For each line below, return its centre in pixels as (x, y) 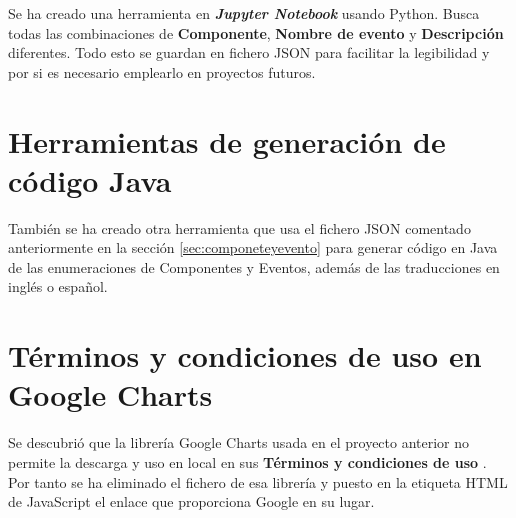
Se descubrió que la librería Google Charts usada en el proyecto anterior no (239, 442)
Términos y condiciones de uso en (245, 355)
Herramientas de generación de (227, 140)
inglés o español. (58, 286)
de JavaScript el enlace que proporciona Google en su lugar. (191, 501)
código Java (90, 179)
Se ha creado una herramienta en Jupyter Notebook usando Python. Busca (244, 13)
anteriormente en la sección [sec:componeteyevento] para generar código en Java (253, 247)
